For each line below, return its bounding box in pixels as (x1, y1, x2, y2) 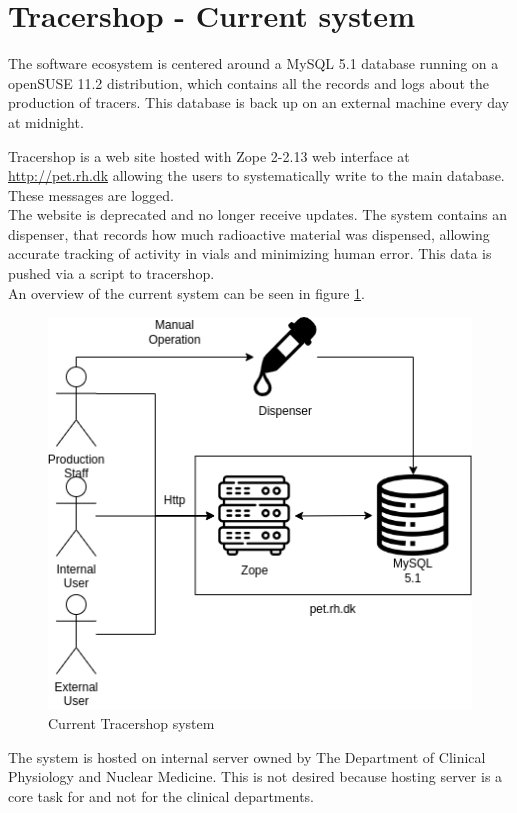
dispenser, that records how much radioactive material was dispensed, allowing (8, 223, 490, 244)
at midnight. (8, 111, 84, 132)
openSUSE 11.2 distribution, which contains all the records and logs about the (8, 72, 489, 93)
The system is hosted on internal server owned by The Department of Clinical (8, 746, 486, 767)
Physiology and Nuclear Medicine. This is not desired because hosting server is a (8, 766, 503, 787)
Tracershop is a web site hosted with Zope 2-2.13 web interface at (8, 145, 410, 166)
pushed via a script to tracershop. (8, 263, 215, 284)
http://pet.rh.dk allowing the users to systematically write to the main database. (8, 165, 505, 186)
